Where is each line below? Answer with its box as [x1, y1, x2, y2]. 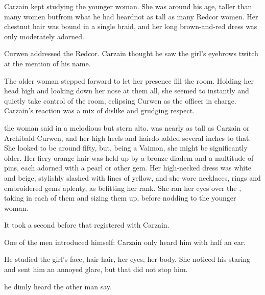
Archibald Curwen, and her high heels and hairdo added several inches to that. [4, 132, 251, 143]
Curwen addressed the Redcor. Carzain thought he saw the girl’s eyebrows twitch [4, 48, 258, 59]
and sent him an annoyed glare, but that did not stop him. [4, 264, 188, 275]
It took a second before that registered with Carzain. [4, 219, 170, 230]
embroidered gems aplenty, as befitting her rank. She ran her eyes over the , [4, 182, 242, 193]
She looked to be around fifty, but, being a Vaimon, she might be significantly [4, 142, 248, 153]
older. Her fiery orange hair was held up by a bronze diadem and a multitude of [4, 152, 254, 163]
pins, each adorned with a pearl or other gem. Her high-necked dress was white [4, 162, 251, 173]
